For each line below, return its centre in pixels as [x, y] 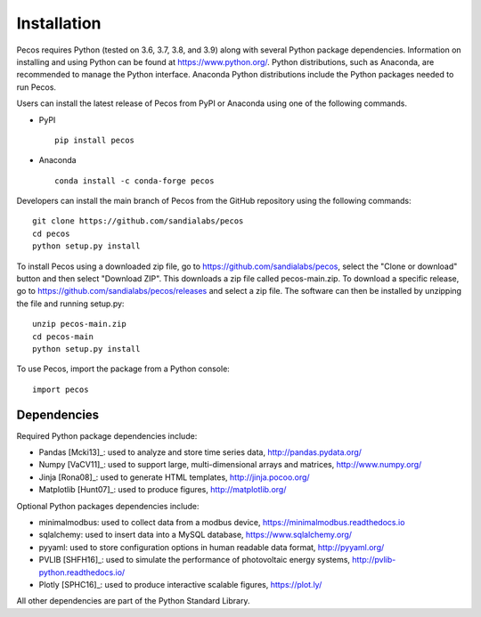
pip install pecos [95, 140]
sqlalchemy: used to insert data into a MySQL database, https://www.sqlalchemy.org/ [195, 535]
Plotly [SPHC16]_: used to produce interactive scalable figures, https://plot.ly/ [180, 584]
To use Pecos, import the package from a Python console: [123, 369]
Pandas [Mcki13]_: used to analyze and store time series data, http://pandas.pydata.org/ [200, 452]
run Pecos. [37, 87]
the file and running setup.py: [70, 304]
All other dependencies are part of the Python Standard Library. [133, 601]
